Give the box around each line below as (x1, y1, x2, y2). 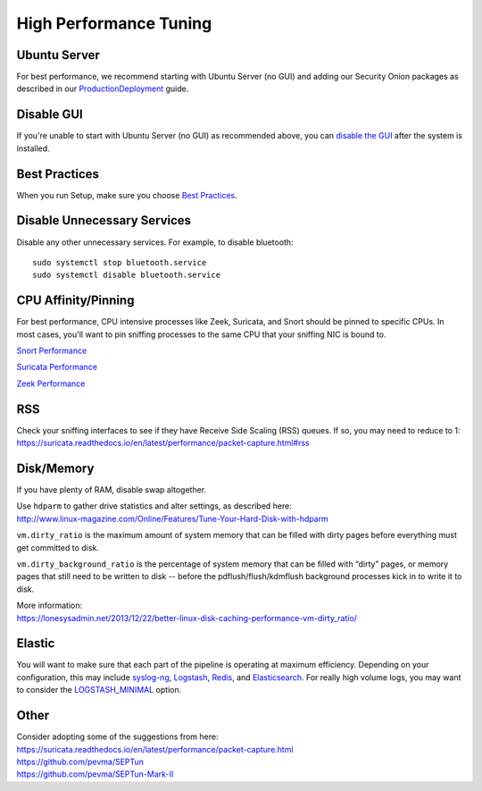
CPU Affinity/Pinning (16, 293, 135, 308)
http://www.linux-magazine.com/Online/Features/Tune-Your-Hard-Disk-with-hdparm (16, 513, 329, 524)
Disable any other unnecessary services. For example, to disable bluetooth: (16, 237, 294, 248)
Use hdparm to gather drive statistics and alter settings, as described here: (16, 501, 292, 511)
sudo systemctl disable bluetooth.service (32, 270, 221, 281)
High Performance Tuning (16, 13, 212, 33)
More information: (16, 600, 83, 611)
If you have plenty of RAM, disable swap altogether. (16, 484, 207, 495)
